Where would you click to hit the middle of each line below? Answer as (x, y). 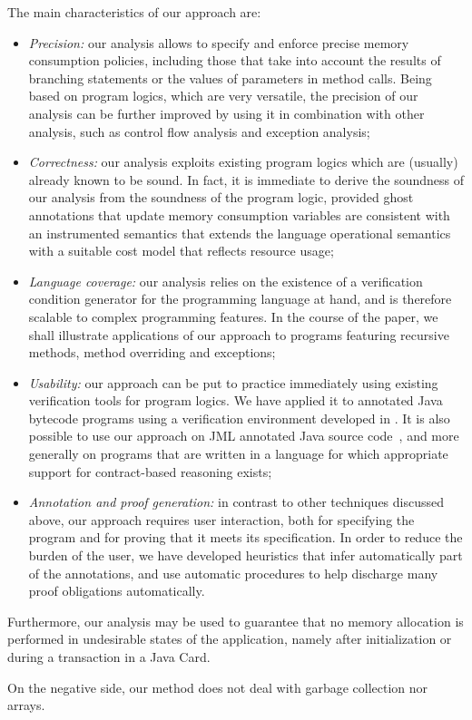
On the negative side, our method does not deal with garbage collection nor (218, 687)
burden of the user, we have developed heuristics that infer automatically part (246, 555)
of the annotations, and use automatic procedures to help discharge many (233, 573)
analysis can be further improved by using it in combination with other (226, 113)
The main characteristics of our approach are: (134, 12)
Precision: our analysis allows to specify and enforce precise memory (219, 42)
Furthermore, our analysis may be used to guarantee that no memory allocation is (236, 621)
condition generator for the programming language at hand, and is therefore (240, 299)
